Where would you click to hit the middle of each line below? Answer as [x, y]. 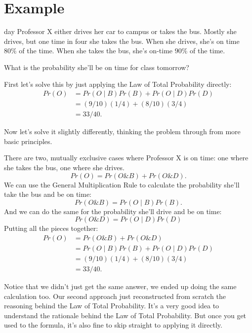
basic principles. [28, 141]
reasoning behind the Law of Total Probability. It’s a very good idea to [112, 306]
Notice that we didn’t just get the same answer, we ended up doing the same [120, 286]
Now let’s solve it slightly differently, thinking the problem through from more [122, 131]
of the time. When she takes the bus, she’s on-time [96, 51]
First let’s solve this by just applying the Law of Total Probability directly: [118, 84]
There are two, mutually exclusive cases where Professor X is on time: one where [126, 158]
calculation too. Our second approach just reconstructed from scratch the [115, 296]
